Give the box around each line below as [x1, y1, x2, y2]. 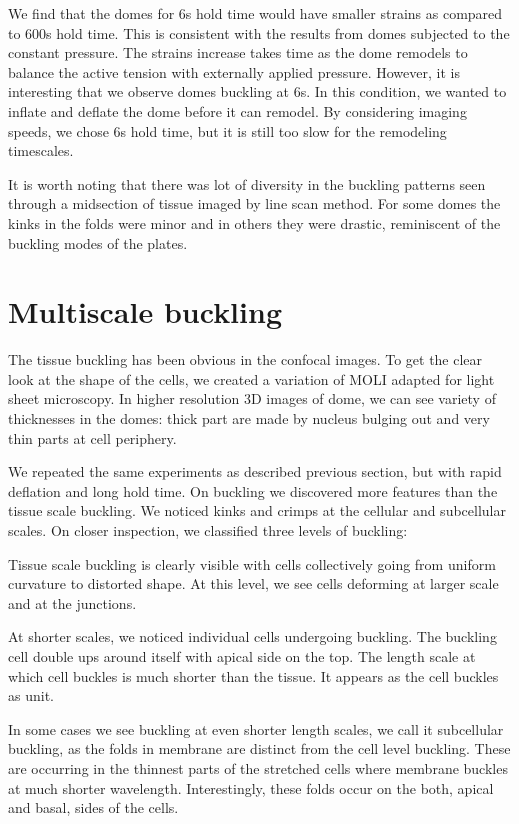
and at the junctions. [8, 592, 137, 613]
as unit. [8, 685, 54, 706]
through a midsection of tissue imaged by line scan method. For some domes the [8, 193, 501, 214]
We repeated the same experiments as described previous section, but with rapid [8, 461, 502, 482]
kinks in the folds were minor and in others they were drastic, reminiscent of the [8, 212, 501, 233]
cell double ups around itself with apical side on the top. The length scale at [8, 645, 476, 666]
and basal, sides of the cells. [8, 797, 179, 818]
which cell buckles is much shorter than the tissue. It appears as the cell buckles [8, 665, 499, 686]
